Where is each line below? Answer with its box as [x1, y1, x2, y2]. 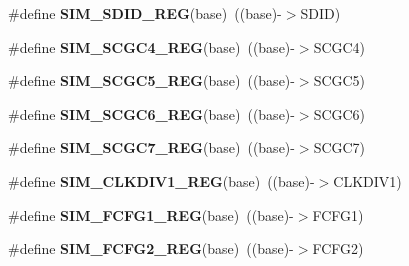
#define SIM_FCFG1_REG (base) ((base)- [8, 204, 294, 225]
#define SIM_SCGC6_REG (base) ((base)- [8, 103, 295, 124]
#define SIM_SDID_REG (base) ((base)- [8, 3, 282, 23]
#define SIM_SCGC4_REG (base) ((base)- [8, 36, 295, 57]
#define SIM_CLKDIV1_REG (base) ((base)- [8, 170, 315, 191]
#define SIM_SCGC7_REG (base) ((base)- [8, 137, 295, 158]
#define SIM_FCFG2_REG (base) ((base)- [8, 238, 294, 259]
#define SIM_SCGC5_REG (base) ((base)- [8, 70, 295, 91]
